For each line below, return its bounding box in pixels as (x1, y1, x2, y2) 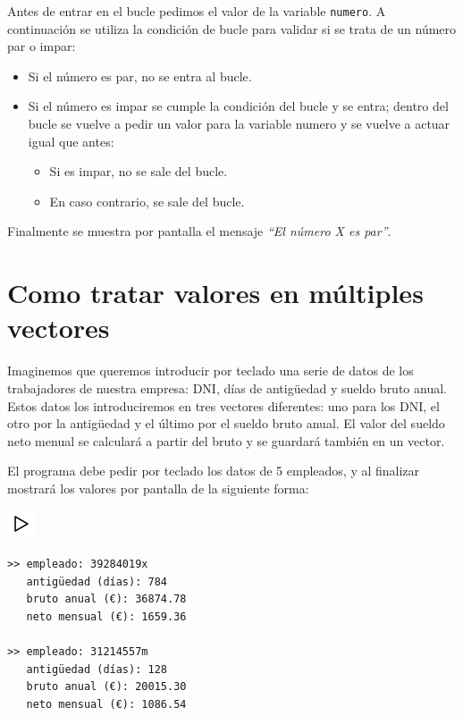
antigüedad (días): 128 (26, 662, 167, 676)
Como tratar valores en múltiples (7, 274, 424, 311)
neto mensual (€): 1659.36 (26, 610, 187, 623)
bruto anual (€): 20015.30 (26, 680, 187, 694)
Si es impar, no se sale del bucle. (49, 162, 228, 181)
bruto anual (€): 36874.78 (26, 593, 187, 606)
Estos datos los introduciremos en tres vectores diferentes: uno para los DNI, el (7, 396, 440, 415)
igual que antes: (28, 131, 114, 150)
